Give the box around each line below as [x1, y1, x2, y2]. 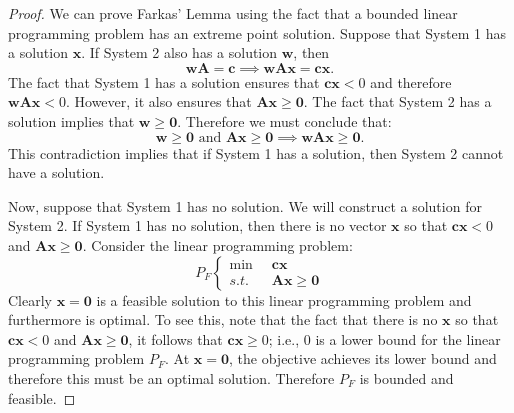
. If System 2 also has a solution [81, 42, 278, 63]
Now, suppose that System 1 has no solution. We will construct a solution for [8, 195, 482, 216]
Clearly [8, 289, 52, 310]
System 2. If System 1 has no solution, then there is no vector [8, 215, 387, 236]
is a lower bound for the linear [315, 328, 501, 349]
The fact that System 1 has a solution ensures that [8, 71, 320, 92]
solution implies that [8, 110, 135, 131]
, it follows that [128, 328, 223, 349]
